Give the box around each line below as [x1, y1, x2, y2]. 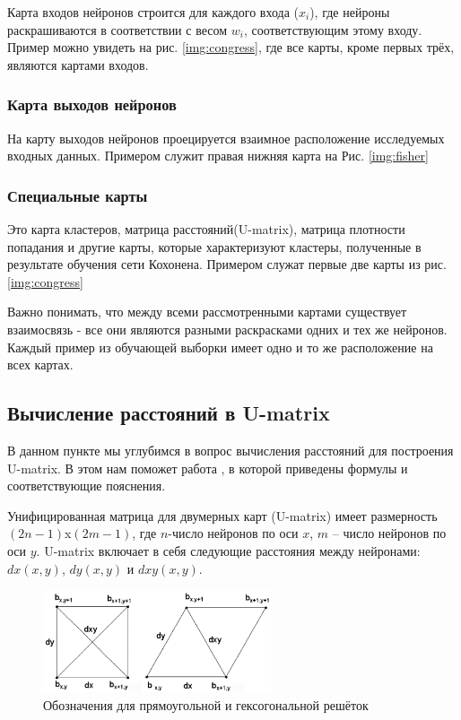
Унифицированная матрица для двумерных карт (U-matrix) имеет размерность [7, 506, 438, 525]
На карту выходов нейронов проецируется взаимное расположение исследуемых [7, 128, 445, 147]
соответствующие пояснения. [7, 476, 166, 495]
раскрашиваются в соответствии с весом [7, 20, 228, 39]
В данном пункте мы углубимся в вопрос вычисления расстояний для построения [7, 440, 454, 459]
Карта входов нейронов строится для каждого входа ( [7, 3, 299, 21]
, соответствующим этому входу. [243, 20, 422, 39]
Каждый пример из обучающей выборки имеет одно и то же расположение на [7, 337, 433, 356]
